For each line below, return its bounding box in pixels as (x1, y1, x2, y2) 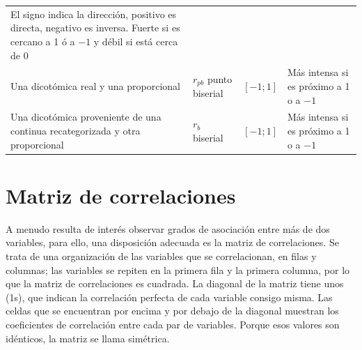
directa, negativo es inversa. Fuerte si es (10, 20, 180, 35)
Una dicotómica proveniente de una (10, 109, 162, 124)
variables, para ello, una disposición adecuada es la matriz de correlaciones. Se (6, 235, 339, 250)
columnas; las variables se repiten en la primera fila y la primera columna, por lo (6, 262, 350, 277)
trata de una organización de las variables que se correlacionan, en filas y (6, 249, 317, 263)
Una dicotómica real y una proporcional (10, 78, 180, 93)
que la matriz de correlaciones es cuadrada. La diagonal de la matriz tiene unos (6, 276, 344, 291)
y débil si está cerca (93, 33, 178, 48)
